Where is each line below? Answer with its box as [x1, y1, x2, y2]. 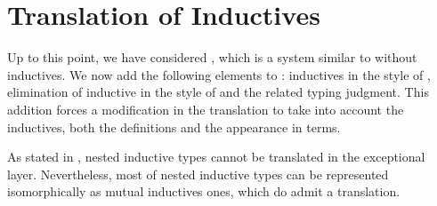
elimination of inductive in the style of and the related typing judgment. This [7, 83, 429, 101]
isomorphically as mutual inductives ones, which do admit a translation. [7, 182, 401, 201]
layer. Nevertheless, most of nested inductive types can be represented [7, 164, 389, 183]
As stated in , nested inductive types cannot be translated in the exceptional [7, 147, 425, 166]
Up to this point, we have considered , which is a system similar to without [7, 48, 417, 67]
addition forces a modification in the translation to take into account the [7, 99, 404, 118]
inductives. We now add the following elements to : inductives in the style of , [7, 65, 431, 83]
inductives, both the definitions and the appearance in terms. [7, 117, 341, 136]
